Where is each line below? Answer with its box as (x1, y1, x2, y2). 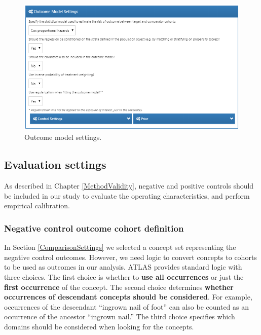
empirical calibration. (4, 200, 70, 211)
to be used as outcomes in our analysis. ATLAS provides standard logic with (4, 262, 242, 272)
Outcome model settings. (24, 132, 102, 142)
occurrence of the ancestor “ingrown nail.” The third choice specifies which (4, 311, 235, 322)
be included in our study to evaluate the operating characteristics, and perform (4, 190, 250, 201)
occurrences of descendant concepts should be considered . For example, (4, 291, 252, 302)
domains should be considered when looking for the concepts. (4, 321, 194, 332)
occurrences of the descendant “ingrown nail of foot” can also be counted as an (4, 301, 249, 312)
